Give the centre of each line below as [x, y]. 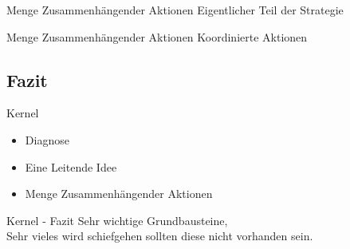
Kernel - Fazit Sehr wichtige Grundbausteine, [117, 220]
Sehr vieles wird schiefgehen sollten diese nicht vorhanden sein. [160, 236]
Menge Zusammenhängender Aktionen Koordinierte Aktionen [157, 36]
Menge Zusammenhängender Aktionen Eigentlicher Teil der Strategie [175, 10]
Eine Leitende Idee [71, 166]
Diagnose [47, 139]
